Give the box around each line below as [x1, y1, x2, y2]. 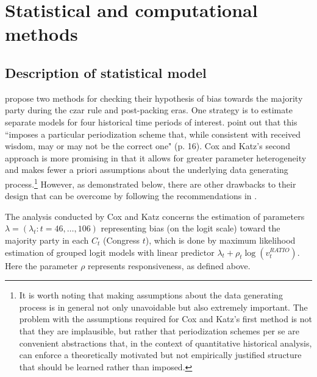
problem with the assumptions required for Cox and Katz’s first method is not [19, 312, 312, 325]
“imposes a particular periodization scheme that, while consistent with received [5, 127, 301, 140]
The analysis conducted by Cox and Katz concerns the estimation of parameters [5, 210, 305, 222]
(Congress [103, 233, 140, 246]
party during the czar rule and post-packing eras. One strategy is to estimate [5, 104, 293, 116]
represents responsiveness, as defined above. [88, 259, 251, 272]
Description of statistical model [5, 63, 207, 82]
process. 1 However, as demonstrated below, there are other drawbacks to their [5, 175, 296, 190]
